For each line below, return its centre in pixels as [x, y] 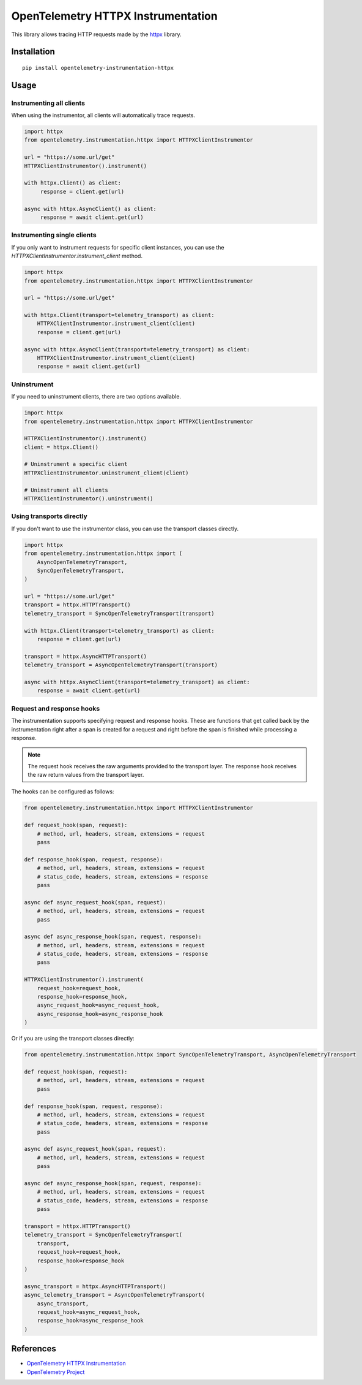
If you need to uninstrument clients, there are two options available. [96, 397]
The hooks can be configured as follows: [63, 792]
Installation [33, 52]
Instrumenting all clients [48, 103]
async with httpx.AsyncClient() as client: [90, 209]
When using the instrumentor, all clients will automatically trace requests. [103, 115]
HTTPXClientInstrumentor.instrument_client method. [77, 256]
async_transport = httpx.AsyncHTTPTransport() [95, 1286]
